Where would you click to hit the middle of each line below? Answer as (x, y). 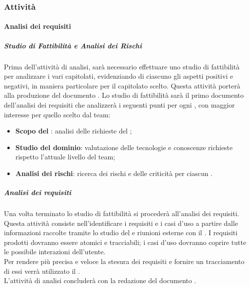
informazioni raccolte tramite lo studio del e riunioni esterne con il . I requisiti (121, 232)
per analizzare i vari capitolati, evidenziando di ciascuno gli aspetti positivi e (119, 76)
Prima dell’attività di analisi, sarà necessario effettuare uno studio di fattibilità (122, 66)
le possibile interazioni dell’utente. (55, 252)
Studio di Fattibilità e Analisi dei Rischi (73, 45)
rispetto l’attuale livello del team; (65, 157)
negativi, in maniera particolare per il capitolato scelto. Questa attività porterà (122, 85)
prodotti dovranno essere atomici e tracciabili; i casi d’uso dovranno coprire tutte (125, 242)
